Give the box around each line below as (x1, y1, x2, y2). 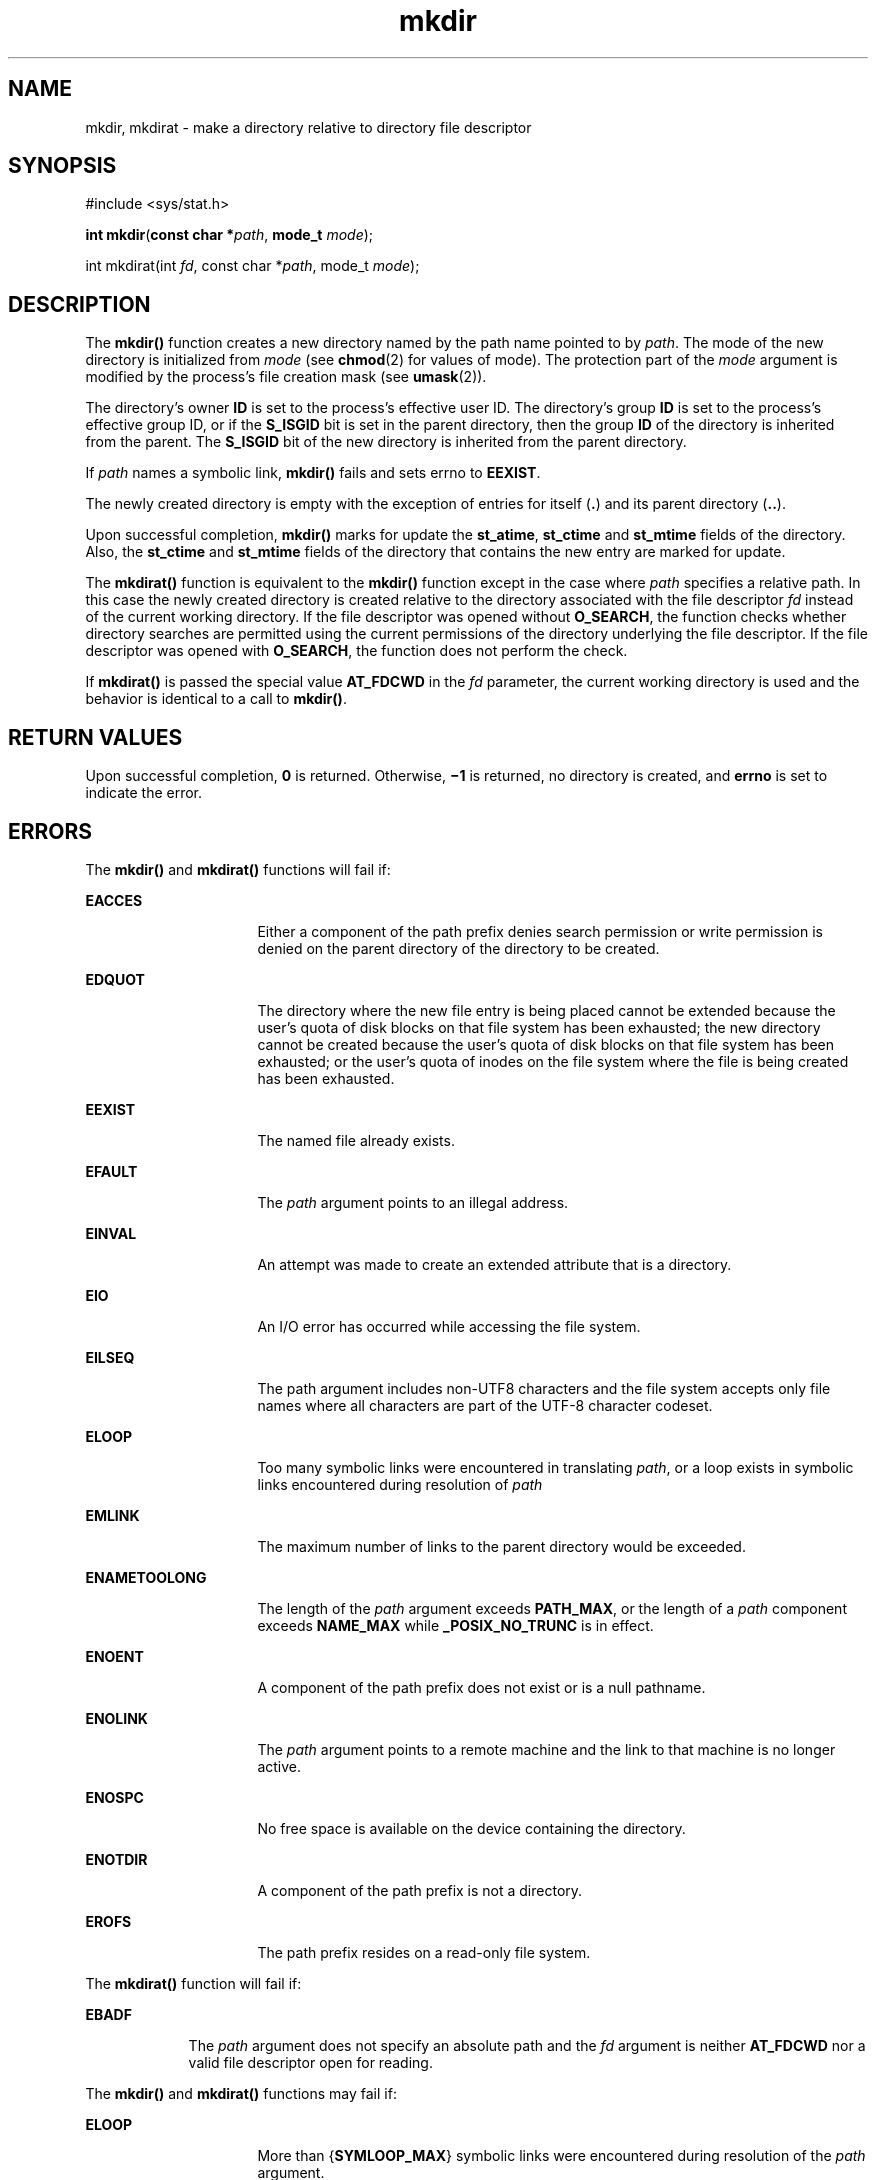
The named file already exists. (257, 1131, 455, 1149)
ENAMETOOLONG (85, 1568, 207, 1586)
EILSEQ (85, 1348, 135, 1366)
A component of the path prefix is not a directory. (257, 1881, 583, 1899)
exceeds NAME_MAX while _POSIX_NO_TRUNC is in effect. (257, 1616, 654, 1634)
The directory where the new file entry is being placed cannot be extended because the (257, 1001, 836, 1019)
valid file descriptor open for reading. (188, 2053, 433, 2071)
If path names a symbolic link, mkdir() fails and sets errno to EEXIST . (85, 464, 541, 482)
